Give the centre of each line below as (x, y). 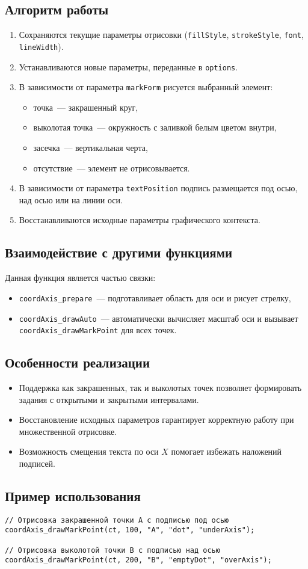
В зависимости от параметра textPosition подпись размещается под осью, (158, 188)
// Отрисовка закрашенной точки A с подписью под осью (117, 520)
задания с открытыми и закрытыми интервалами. (109, 399)
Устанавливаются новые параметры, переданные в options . (128, 66)
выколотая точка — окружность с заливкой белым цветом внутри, (155, 127)
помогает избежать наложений (226, 451)
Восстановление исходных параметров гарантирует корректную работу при (156, 420)
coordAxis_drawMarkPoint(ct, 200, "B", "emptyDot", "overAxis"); (138, 560)
